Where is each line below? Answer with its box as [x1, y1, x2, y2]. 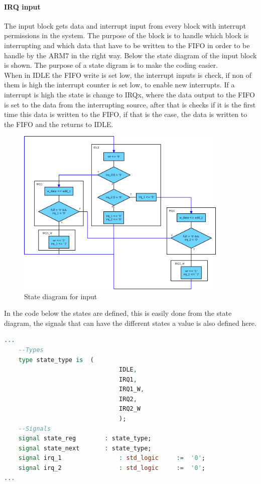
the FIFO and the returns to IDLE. [4, 118, 113, 129]
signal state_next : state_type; [18, 444, 152, 452]
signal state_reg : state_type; [18, 435, 152, 442]
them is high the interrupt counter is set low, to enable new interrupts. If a [4, 79, 235, 90]
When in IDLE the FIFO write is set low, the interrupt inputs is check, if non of [4, 69, 251, 80]
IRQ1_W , [119, 386, 145, 393]
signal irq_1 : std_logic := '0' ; [18, 454, 205, 462]
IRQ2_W [119, 405, 141, 413]
